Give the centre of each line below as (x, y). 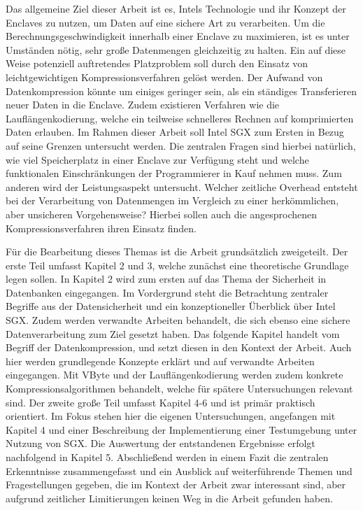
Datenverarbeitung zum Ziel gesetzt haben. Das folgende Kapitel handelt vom (173, 333)
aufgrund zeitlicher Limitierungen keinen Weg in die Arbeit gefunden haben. (169, 498)
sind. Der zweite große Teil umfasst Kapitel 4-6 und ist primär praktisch (161, 402)
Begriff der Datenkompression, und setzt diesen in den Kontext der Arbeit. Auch (179, 347)
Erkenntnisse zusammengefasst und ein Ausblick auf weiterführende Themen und (179, 470)
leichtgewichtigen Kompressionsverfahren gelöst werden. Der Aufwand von (164, 77)
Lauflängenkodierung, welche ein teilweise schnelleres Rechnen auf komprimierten (180, 118)
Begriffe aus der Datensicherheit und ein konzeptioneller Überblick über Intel (171, 306)
